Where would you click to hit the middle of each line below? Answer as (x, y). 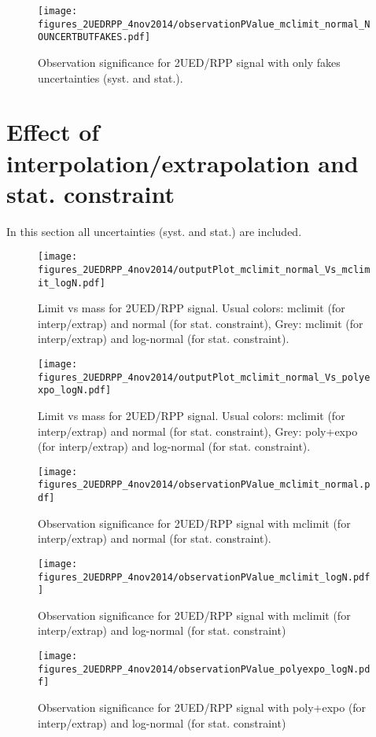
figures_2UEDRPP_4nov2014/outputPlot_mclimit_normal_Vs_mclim (204, 269)
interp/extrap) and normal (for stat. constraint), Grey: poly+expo (198, 431)
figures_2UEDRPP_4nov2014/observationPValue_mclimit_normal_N (204, 24)
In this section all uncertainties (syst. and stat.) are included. (154, 231)
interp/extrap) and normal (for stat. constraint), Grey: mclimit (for (201, 323)
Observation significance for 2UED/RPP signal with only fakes (189, 62)
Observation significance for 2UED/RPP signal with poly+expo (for (202, 708)
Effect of (53, 132)
